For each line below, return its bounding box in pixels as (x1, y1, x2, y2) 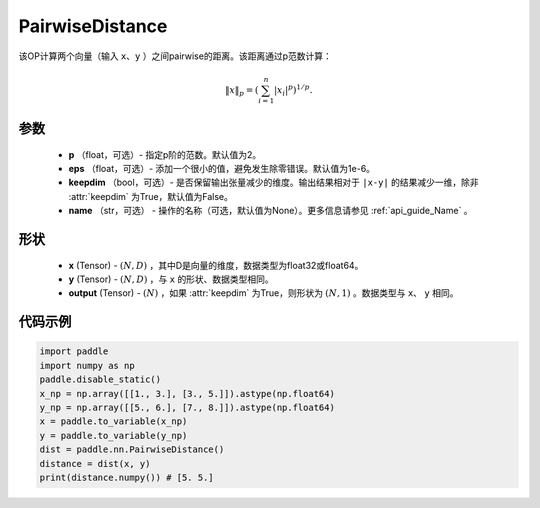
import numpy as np (39, 360, 135, 371)
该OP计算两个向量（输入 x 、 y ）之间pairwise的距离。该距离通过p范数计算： (18, 50, 332, 62)
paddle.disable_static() (39, 374, 162, 385)
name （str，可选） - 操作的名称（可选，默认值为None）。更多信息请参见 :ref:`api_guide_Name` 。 (68, 205, 474, 217)
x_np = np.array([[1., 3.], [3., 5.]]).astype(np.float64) (39, 388, 335, 399)
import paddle (39, 346, 109, 357)
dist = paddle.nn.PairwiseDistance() (39, 444, 225, 455)
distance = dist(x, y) (39, 458, 151, 469)
